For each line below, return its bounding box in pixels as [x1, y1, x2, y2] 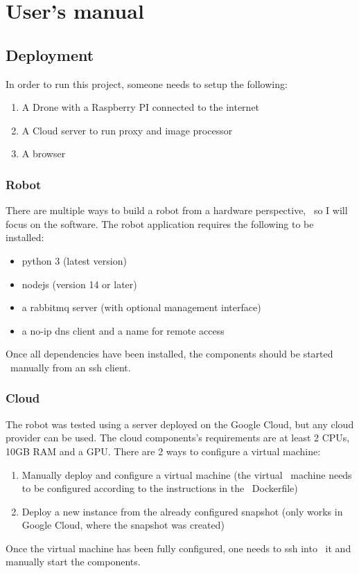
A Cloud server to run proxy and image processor [21, 123, 233, 137]
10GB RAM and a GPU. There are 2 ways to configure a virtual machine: [6, 443, 321, 458]
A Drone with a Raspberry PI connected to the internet [21, 100, 260, 114]
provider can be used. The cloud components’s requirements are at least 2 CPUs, [6, 430, 350, 445]
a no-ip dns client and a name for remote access [21, 323, 225, 337]
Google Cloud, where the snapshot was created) [21, 518, 225, 532]
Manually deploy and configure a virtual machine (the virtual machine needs [21, 467, 352, 482]
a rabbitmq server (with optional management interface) [21, 300, 261, 315]
